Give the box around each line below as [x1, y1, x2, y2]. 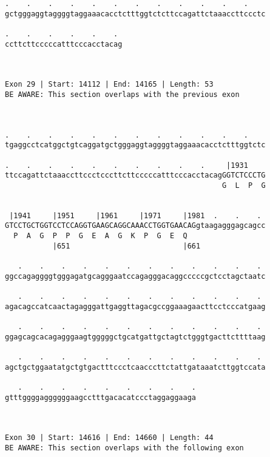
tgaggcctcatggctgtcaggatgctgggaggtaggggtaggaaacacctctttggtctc [5, 141, 266, 150]
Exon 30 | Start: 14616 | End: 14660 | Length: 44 [5, 433, 214, 442]
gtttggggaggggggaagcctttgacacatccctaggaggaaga [5, 393, 196, 402]
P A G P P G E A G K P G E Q [13, 232, 187, 241]
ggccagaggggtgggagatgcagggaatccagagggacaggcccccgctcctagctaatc [5, 272, 266, 281]
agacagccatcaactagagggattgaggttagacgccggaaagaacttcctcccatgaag [5, 302, 266, 311]
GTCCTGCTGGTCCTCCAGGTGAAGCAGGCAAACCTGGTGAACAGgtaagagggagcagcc [5, 221, 266, 230]
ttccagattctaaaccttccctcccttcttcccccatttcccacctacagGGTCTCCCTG [5, 171, 266, 180]
